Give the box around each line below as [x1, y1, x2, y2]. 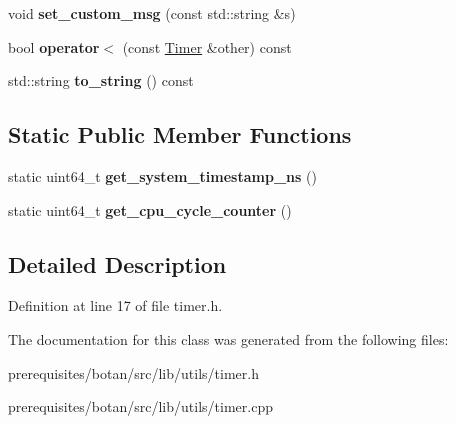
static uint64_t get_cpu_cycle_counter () [8, 199, 292, 220]
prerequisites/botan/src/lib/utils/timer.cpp [8, 396, 273, 417]
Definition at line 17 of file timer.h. [8, 295, 223, 316]
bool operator [8, 36, 100, 57]
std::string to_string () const [8, 70, 194, 91]
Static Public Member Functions [8, 119, 352, 150]
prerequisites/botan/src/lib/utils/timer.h [8, 362, 259, 383]
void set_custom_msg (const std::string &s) [8, 3, 296, 23]
